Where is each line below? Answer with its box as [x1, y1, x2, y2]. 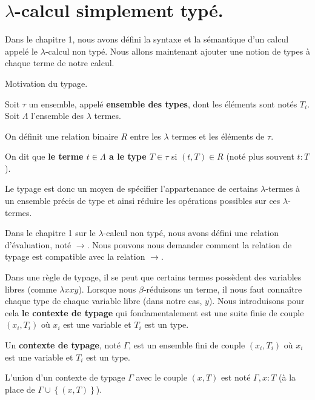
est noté [221, 371, 251, 384]
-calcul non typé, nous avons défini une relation [103, 226, 279, 239]
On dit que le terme [5, 150, 84, 163]
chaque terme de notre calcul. [5, 56, 114, 69]
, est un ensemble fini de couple [128, 339, 245, 351]
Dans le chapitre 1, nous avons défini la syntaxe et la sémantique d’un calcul [5, 33, 289, 46]
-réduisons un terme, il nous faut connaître [143, 282, 302, 295]
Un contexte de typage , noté [5, 339, 121, 351]
